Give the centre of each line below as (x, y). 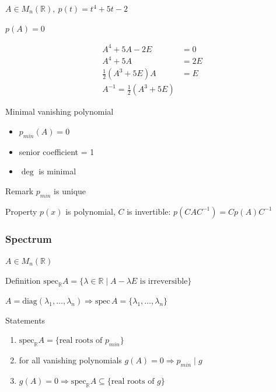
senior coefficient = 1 (57, 151)
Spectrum (29, 238)
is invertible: (149, 211)
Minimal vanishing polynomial (60, 111)
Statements (25, 320)
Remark (20, 190)
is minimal (57, 171)
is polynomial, (90, 211)
